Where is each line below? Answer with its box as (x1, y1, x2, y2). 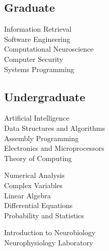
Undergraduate (4, 88, 86, 104)
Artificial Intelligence (4, 112, 69, 123)
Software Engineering (4, 33, 70, 44)
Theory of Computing (4, 152, 72, 163)
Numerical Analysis (4, 170, 65, 180)
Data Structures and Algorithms (4, 122, 105, 133)
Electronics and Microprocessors (4, 143, 104, 153)
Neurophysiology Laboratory (4, 237, 93, 247)
